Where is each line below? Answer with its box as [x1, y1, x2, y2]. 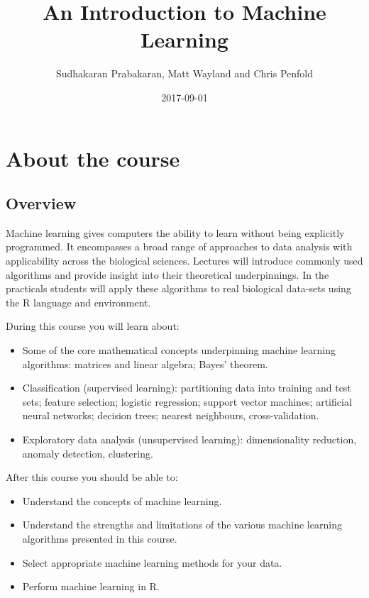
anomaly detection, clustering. [22, 445, 153, 460]
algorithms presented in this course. [22, 531, 177, 546]
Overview [6, 192, 77, 214]
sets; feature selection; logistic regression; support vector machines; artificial [22, 394, 352, 409]
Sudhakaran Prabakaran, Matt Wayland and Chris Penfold [55, 66, 313, 81]
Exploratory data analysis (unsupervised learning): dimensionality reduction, [22, 432, 357, 447]
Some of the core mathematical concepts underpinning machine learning [22, 343, 336, 358]
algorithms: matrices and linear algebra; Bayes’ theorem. [22, 356, 268, 371]
